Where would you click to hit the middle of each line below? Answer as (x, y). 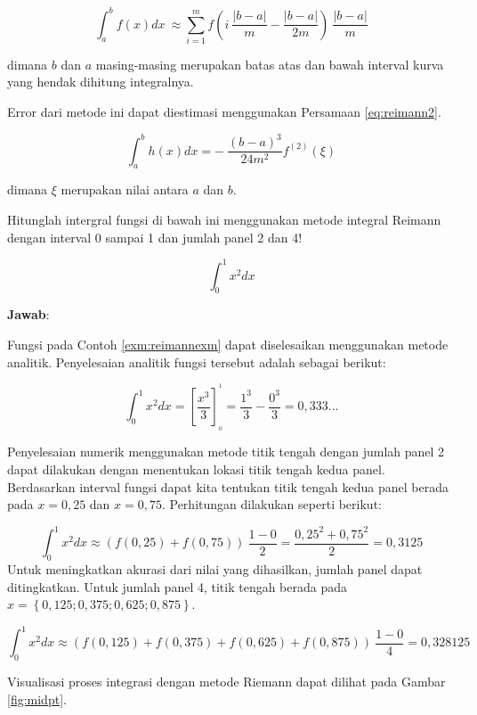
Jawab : (28, 314)
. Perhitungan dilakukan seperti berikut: (271, 504)
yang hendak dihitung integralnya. (101, 82)
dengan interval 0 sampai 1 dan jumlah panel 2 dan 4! (155, 237)
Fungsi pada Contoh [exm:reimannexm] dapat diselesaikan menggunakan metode (228, 345)
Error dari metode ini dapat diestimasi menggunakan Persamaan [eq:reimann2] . (224, 112)
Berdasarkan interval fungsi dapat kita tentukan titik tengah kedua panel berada (228, 486)
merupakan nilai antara (125, 189)
